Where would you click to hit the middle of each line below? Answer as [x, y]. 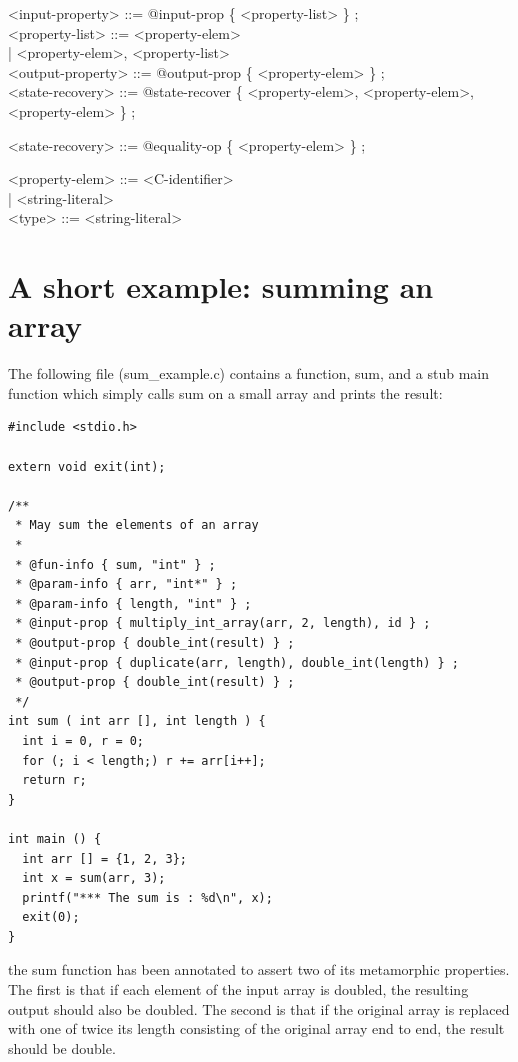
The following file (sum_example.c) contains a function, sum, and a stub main [248, 373]
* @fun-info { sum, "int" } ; [115, 564]
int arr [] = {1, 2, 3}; [104, 858]
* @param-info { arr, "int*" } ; [126, 584]
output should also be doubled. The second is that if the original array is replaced [259, 1008]
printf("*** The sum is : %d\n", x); [147, 897]
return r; [54, 780]
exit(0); [51, 917]
